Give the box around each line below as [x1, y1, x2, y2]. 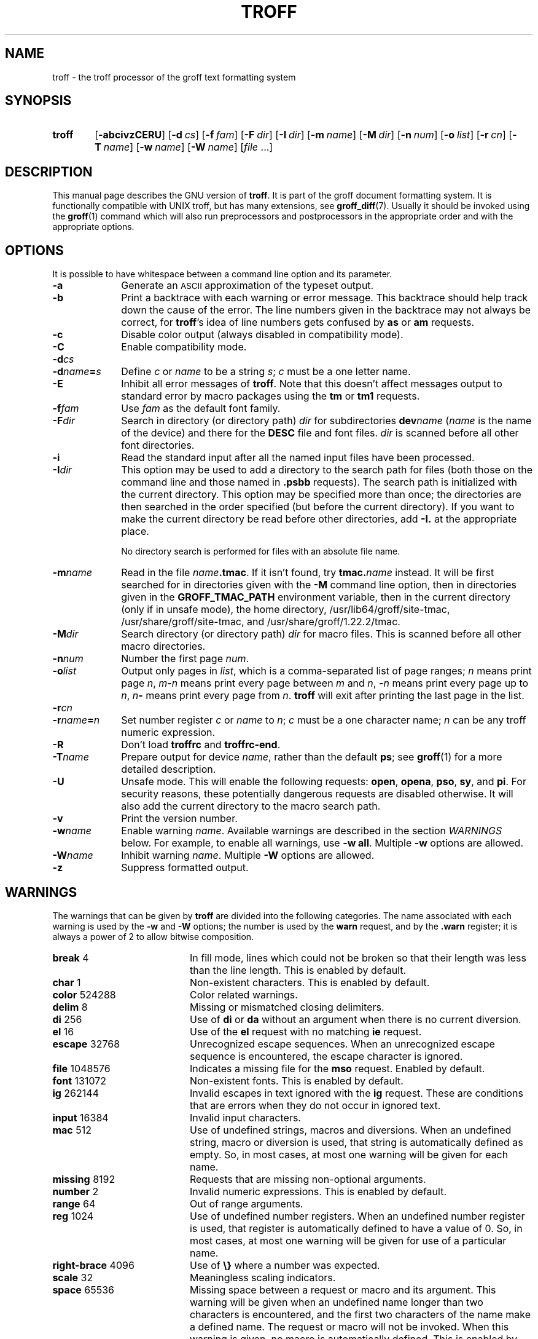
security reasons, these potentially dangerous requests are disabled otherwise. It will [121, 788, 513, 800]
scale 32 [52, 1271, 93, 1284]
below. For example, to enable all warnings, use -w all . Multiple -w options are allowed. [121, 837, 523, 850]
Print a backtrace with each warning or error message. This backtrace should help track [121, 291, 528, 304]
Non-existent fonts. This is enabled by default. [189, 1074, 404, 1087]
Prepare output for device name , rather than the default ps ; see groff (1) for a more [121, 751, 502, 764]
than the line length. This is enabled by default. [189, 963, 407, 976]
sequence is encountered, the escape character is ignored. [189, 1049, 463, 1062]
